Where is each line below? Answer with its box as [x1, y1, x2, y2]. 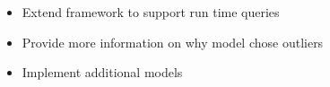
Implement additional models [22, 63, 183, 82]
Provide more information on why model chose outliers [22, 32, 324, 51]
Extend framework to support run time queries [22, 3, 280, 21]
